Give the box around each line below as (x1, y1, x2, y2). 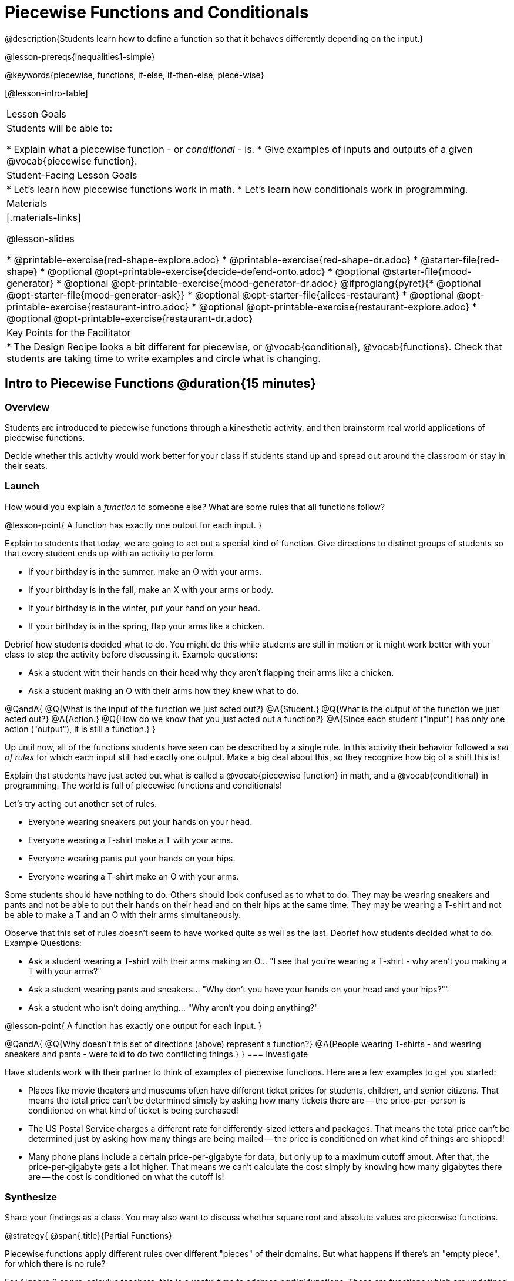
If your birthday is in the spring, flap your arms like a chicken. (28, 621, 265, 631)
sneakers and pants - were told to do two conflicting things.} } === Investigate (5, 1048, 308, 1059)
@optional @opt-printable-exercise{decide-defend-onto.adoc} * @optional (47, 265, 380, 277)
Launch (5, 480, 39, 492)
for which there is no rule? (5, 1259, 106, 1269)
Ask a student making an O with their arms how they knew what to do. (28, 685, 299, 696)
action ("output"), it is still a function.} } (5, 723, 156, 734)
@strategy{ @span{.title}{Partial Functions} (5, 1230, 173, 1241)
